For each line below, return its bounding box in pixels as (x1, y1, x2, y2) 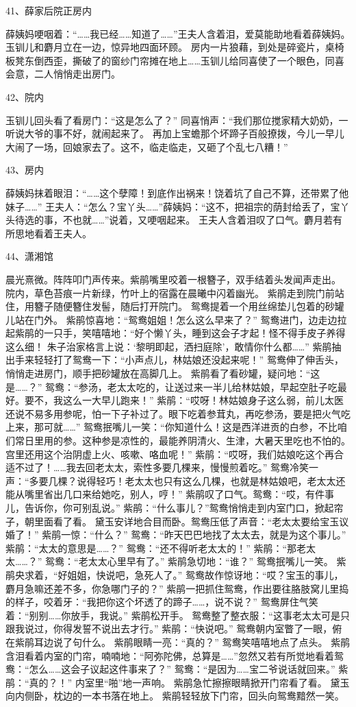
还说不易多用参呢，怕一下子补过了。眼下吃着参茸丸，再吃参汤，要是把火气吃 (5, 406, 351, 420)
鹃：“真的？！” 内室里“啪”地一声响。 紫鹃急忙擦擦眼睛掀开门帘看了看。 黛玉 (5, 675, 350, 689)
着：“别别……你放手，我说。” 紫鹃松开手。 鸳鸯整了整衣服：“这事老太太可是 (5, 608, 340, 622)
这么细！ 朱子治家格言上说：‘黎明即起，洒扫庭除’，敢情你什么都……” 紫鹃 (5, 339, 332, 353)
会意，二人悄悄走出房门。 (5, 67, 120, 81)
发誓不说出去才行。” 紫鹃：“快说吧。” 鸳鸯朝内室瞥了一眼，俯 (72, 621, 342, 636)
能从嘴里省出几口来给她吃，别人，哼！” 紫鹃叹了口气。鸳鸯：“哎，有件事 (5, 487, 334, 501)
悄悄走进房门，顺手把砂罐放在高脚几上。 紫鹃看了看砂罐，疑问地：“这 (5, 366, 320, 381)
